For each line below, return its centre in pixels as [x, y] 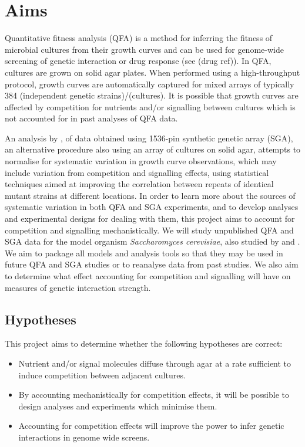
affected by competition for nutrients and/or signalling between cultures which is [150, 106]
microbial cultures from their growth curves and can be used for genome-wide [144, 49]
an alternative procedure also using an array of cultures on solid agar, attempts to [153, 149]
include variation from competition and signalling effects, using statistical [137, 172]
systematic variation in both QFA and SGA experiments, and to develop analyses [152, 207]
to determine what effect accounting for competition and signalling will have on [148, 276]
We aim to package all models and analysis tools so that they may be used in [144, 253]
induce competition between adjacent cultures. [102, 375]
